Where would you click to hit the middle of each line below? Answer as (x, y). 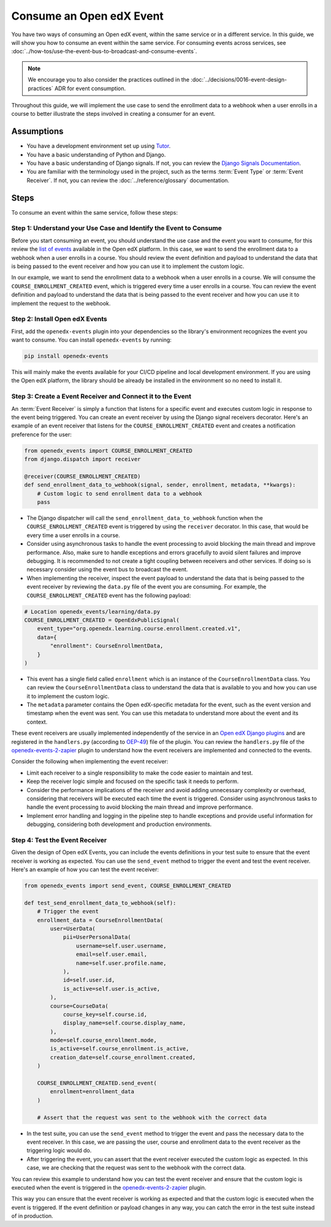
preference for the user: (41, 434)
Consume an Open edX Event (87, 16)
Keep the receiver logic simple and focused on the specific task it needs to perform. (133, 781)
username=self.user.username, (121, 946)
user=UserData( (73, 928)
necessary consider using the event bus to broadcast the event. (107, 570)
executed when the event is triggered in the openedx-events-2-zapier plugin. (109, 1187)
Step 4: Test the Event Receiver (59, 840)
